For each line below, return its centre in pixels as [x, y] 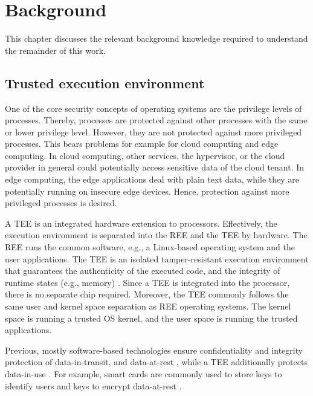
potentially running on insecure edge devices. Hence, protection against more [147, 191]
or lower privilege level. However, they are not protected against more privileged [153, 131]
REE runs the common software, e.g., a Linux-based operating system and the [150, 247]
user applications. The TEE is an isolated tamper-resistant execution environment [157, 258]
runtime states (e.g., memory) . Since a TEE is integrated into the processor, [147, 282]
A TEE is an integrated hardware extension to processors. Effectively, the [141, 223]
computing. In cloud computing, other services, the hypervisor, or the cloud [145, 155]
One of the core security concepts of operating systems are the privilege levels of [153, 108]
